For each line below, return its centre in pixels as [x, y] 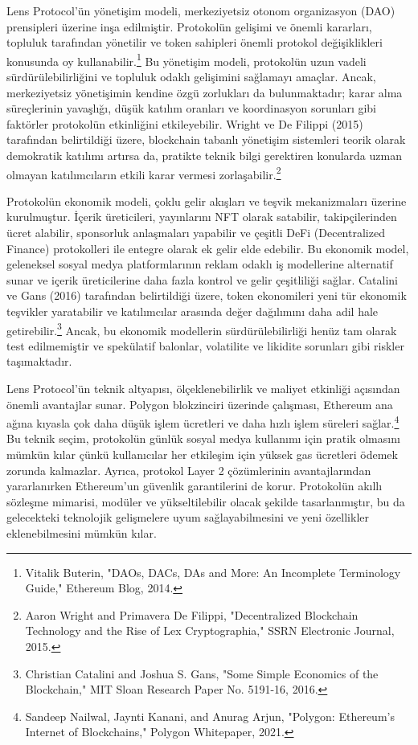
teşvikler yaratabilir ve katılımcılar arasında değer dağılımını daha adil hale [193, 311]
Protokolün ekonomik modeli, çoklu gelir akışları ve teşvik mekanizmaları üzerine [207, 201]
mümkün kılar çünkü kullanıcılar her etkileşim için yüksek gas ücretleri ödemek [202, 454]
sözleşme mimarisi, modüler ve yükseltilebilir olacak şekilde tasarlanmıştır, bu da [206, 501]
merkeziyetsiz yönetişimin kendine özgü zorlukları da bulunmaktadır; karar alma [205, 92]
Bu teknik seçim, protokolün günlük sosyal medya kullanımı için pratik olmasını [203, 438]
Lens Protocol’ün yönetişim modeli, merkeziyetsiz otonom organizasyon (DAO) [201, 10]
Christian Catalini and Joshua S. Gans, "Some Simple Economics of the [202, 673]
